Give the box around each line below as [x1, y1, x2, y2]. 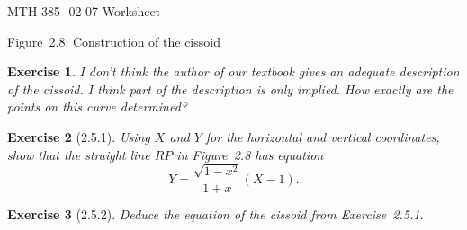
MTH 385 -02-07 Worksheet [7, 2, 161, 20]
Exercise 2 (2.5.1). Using [7, 127, 150, 146]
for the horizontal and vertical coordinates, [205, 127, 440, 146]
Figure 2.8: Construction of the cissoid [7, 31, 220, 50]
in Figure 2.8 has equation [176, 145, 324, 164]
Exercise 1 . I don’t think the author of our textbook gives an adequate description [7, 62, 460, 81]
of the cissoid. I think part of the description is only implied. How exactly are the [7, 79, 454, 98]
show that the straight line [7, 145, 150, 164]
